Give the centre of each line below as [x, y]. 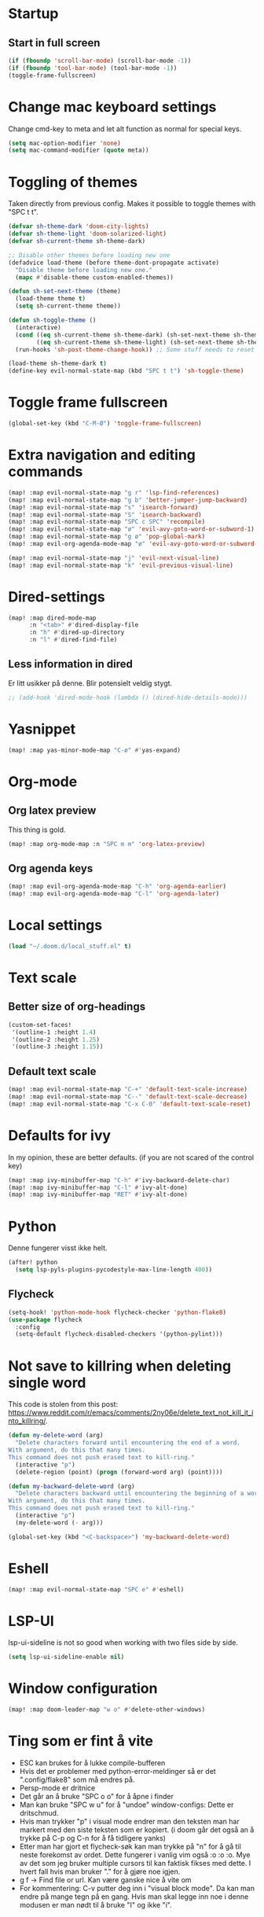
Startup [33, 14]
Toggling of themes [73, 182]
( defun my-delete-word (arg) [56, 1436]
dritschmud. [39, 1813]
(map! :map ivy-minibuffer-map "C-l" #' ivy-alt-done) [98, 1187]
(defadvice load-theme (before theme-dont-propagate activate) [114, 263]
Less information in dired [71, 664]
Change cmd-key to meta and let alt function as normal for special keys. [125, 129]
